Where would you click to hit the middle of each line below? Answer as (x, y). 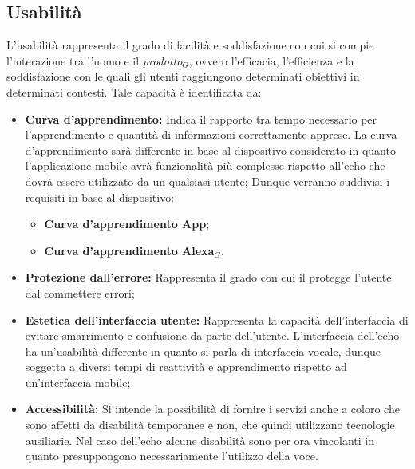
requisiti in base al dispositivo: (100, 197)
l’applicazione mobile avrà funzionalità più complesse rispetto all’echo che (205, 166)
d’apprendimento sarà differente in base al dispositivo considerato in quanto (210, 150)
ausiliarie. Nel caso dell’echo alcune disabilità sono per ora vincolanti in (200, 440)
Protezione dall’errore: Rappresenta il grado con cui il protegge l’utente (208, 277)
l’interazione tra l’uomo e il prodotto (95, 60)
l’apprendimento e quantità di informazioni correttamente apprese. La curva (211, 134)
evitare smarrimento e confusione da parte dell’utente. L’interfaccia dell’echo (212, 335)
